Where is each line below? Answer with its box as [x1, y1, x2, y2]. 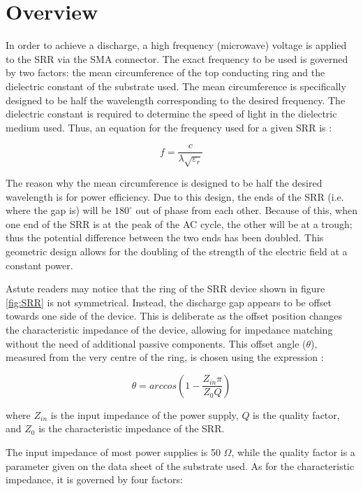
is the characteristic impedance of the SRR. [38, 421, 225, 436]
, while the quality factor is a [231, 445, 355, 460]
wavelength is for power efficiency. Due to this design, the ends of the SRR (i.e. [6, 189, 344, 204]
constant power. [6, 257, 73, 272]
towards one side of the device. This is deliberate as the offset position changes [6, 308, 343, 323]
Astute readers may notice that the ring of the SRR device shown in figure [6, 281, 325, 296]
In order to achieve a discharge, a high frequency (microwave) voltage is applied [6, 38, 347, 52]
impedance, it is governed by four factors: [6, 472, 183, 487]
